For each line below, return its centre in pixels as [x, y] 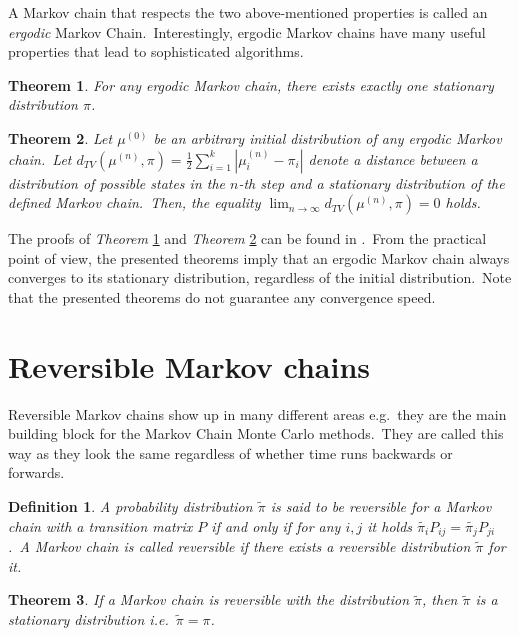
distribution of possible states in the [117, 182]
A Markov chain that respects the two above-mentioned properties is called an [248, 12]
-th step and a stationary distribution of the [371, 182]
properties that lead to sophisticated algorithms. [156, 51]
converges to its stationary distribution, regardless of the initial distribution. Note [260, 277]
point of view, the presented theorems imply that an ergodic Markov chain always [259, 257]
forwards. [36, 472]
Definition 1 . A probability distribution [130, 506]
